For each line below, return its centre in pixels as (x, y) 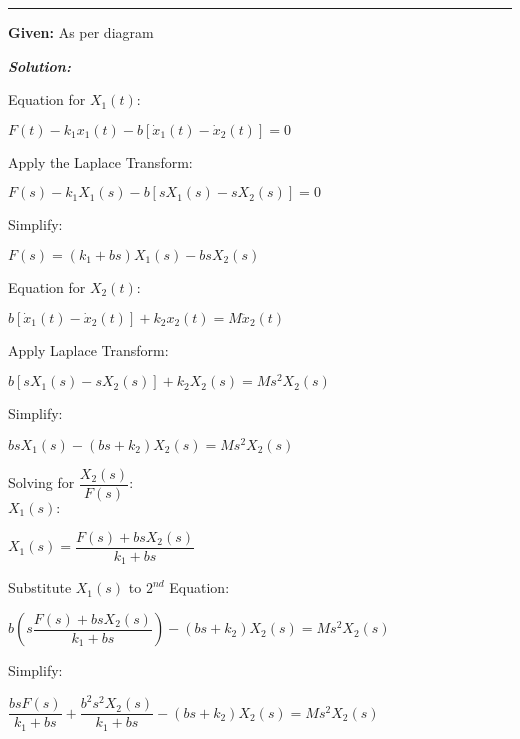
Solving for (41, 482)
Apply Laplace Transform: (88, 349)
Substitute (40, 587)
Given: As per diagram (81, 32)
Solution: (39, 65)
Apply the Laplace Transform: (100, 161)
